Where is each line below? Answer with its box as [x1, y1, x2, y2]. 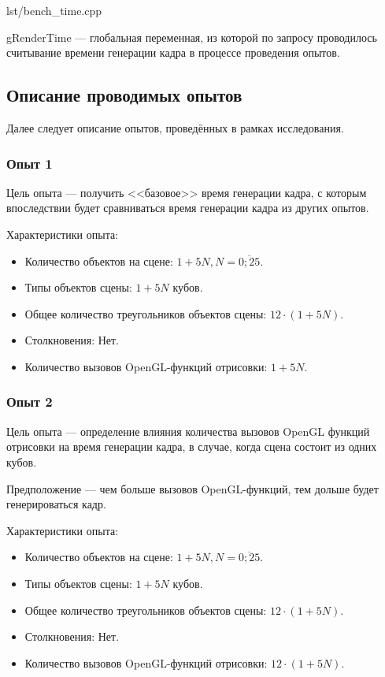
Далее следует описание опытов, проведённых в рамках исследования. [6, 119, 344, 136]
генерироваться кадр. [6, 496, 106, 512]
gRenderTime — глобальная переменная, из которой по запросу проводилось [6, 28, 377, 45]
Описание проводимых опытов [6, 83, 242, 107]
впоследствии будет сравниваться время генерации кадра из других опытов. [6, 199, 369, 216]
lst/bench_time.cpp [6, 2, 102, 18]
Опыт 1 [6, 153, 53, 173]
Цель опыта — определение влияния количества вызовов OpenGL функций [6, 422, 370, 439]
